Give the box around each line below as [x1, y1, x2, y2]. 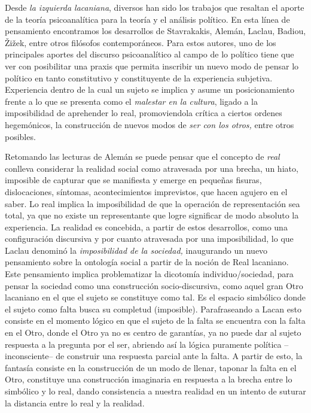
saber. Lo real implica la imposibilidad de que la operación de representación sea [5, 197, 300, 209]
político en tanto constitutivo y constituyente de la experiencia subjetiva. [5, 71, 273, 84]
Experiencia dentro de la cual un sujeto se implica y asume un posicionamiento [5, 83, 294, 96]
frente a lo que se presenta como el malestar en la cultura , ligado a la [5, 95, 258, 107]
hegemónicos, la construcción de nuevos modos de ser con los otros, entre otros [5, 118, 294, 130]
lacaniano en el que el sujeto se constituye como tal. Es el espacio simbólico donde [5, 291, 306, 303]
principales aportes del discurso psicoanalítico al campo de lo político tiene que [5, 48, 294, 60]
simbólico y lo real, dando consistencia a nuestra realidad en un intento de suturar [5, 385, 306, 397]
